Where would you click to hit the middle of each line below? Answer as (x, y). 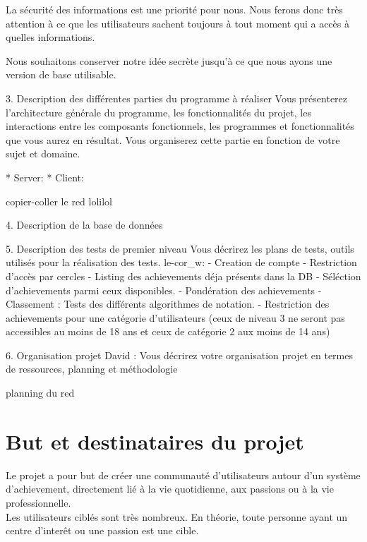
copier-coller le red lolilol (59, 201)
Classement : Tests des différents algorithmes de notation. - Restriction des (168, 304)
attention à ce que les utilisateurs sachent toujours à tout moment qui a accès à (178, 23)
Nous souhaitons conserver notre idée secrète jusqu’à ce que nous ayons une (169, 60)
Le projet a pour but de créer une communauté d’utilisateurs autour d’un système (183, 475)
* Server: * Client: (45, 177)
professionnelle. (38, 502)
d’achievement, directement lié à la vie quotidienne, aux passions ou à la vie (170, 489)
